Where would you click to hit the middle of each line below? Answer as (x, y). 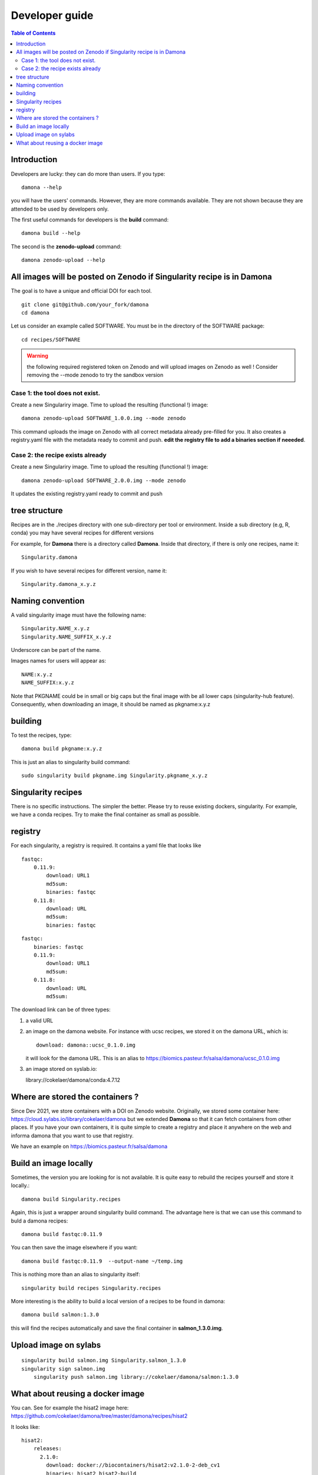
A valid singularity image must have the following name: (79, 615)
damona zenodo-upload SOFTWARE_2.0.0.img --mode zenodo (104, 480)
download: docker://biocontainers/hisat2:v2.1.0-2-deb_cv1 (133, 1465)
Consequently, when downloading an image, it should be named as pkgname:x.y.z (111, 704)
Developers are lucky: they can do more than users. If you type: (88, 173)
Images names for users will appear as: (58, 661)
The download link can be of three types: (61, 1009)
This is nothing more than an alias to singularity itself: (76, 1274)
